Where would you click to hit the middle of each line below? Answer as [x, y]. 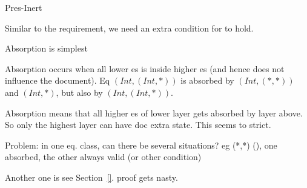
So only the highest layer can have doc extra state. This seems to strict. [138, 125]
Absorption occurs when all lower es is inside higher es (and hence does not [145, 68]
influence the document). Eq [58, 80]
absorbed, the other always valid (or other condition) [103, 157]
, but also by [79, 92]
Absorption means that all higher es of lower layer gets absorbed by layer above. [154, 112]
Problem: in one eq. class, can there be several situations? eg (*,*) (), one [141, 145]
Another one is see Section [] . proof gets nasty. [91, 177]
